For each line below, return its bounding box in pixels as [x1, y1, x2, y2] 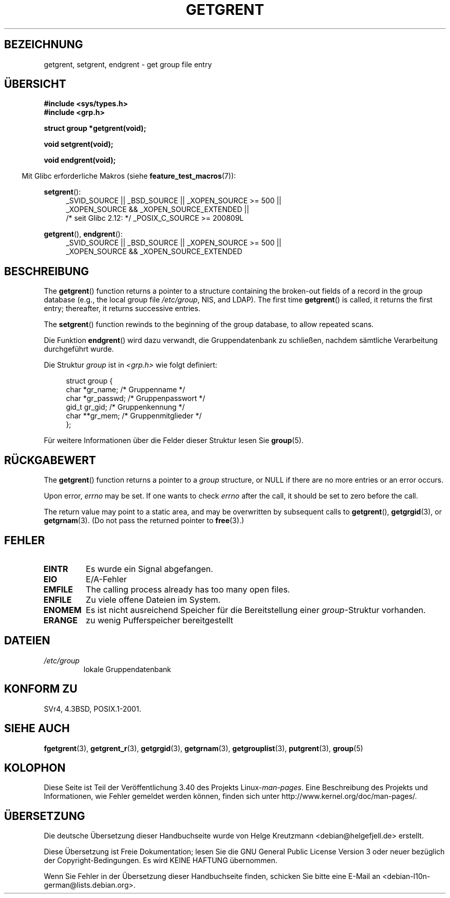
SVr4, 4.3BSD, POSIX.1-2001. [44, 704, 141, 713]
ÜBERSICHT [4, 78, 66, 91]
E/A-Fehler [86, 574, 127, 584]
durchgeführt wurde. [44, 345, 114, 354]
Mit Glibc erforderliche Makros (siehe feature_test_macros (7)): [22, 171, 236, 181]
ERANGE [43, 615, 78, 625]
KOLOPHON [4, 761, 66, 774]
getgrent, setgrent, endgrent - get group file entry [44, 60, 212, 69]
